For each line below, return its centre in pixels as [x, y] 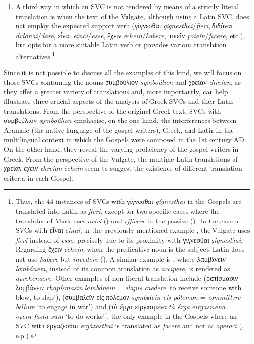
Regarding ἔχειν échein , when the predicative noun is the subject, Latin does [130, 249]
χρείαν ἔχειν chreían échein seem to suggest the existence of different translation [123, 168]
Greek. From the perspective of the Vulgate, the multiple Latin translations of [121, 158]
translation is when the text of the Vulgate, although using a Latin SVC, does [132, 16]
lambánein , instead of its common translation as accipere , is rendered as [123, 268]
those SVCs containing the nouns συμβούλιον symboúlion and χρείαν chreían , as [122, 82]
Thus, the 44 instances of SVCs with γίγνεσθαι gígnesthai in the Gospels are [128, 201]
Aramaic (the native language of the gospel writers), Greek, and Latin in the [119, 130]
